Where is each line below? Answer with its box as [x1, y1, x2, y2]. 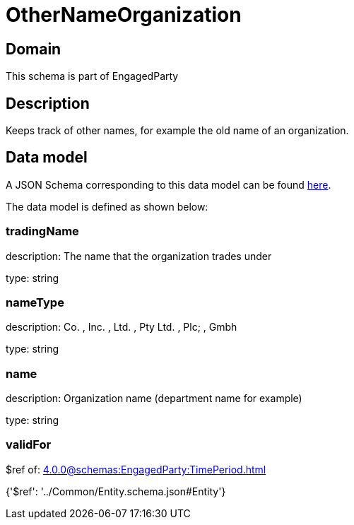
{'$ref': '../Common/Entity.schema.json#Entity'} [6, 485, 226, 497]
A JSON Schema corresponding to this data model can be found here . [6, 178, 331, 191]
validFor [6, 437, 52, 452]
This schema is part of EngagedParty [6, 70, 179, 83]
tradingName [6, 224, 79, 239]
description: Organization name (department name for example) [6, 392, 302, 405]
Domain [6, 40, 61, 58]
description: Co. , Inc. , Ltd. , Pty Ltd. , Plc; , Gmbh [6, 321, 237, 334]
